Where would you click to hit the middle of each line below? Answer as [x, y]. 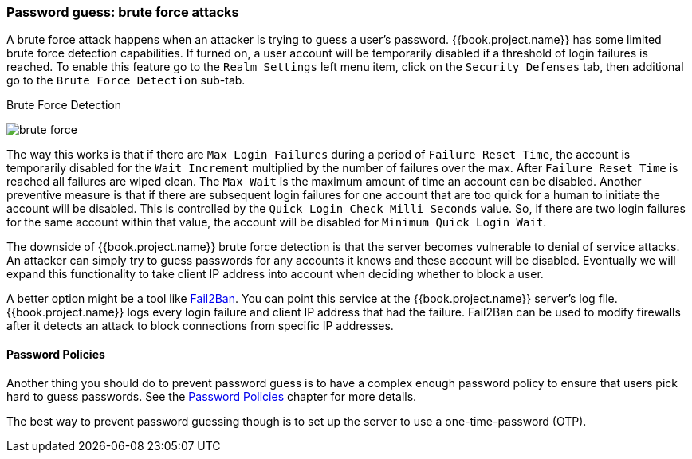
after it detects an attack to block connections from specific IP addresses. [200, 326]
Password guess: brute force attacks [123, 12]
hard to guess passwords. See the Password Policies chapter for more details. [212, 396]
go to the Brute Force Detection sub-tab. [126, 80]
